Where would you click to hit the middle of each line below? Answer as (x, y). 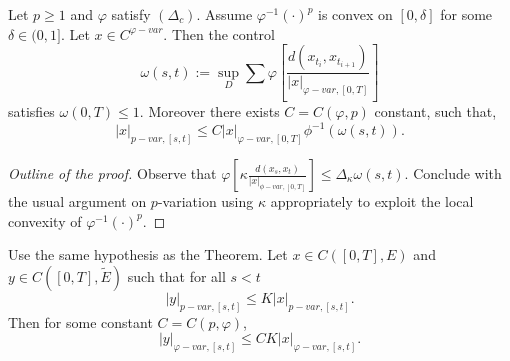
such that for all (176, 275)
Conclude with (457, 173)
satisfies (31, 111)
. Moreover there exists (209, 111)
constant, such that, (435, 111)
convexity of (45, 220)
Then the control (223, 33)
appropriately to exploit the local (372, 201)
